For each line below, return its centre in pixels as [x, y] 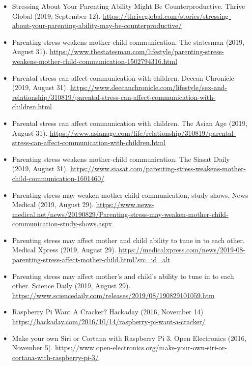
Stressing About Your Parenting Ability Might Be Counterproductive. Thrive [128, 6]
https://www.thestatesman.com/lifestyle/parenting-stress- [137, 51]
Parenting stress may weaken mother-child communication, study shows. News [130, 195]
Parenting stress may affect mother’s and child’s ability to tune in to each [123, 276]
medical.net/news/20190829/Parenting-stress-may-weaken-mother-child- [120, 214]
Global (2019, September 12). [56, 15]
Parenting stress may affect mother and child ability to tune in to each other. [128, 240]
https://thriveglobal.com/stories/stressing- [167, 15]
